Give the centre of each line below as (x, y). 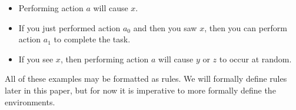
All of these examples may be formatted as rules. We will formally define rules (146, 79)
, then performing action (104, 59)
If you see (36, 59)
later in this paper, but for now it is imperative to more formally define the (140, 90)
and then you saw (165, 27)
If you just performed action (69, 27)
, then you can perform (246, 27)
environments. (30, 101)
